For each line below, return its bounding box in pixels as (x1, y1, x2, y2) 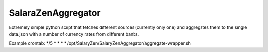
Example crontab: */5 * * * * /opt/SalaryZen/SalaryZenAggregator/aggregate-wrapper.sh (9, 40, 191, 46)
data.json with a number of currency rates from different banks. (9, 31, 139, 37)
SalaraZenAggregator (9, 7, 101, 18)
